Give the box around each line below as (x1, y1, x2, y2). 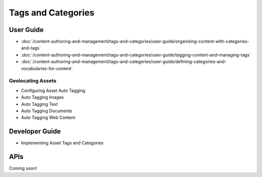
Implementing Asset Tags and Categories (21, 140, 104, 146)
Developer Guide (9, 127, 61, 135)
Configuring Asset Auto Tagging (21, 88, 86, 93)
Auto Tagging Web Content (21, 115, 76, 120)
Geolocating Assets (9, 77, 57, 84)
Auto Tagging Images (21, 94, 64, 100)
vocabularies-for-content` (21, 65, 73, 71)
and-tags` (21, 45, 41, 51)
